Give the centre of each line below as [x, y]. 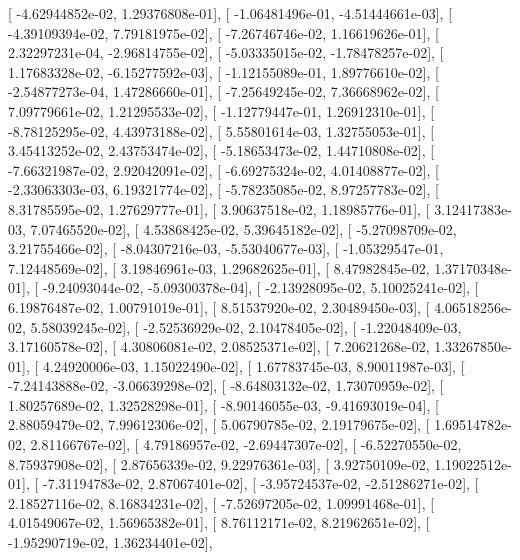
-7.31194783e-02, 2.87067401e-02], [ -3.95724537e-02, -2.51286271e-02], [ [260, 483]
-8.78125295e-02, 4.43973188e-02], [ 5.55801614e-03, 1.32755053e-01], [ [221, 130]
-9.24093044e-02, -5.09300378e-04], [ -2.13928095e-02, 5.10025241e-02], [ [260, 287]
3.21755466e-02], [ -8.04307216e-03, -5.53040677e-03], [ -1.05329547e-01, [226, 248]
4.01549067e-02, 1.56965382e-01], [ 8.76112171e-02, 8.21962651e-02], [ [219, 522]
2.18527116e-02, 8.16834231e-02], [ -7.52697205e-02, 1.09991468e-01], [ [221, 502]
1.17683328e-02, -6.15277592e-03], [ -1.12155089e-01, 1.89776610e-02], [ [223, 71]
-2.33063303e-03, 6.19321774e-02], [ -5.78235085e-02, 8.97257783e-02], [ [223, 189]
